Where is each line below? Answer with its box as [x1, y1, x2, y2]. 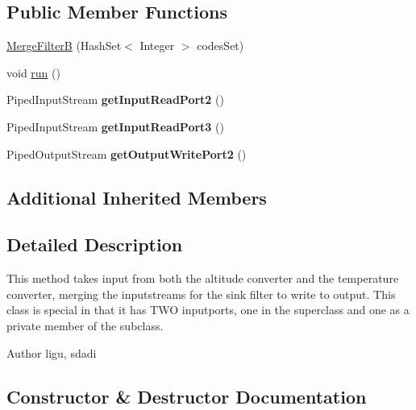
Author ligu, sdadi [6, 344, 97, 361]
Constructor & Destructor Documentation [6, 383, 367, 408]
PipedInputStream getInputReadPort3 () [6, 118, 224, 135]
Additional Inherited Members [6, 184, 267, 209]
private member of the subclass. [6, 317, 164, 333]
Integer [139, 37, 175, 54]
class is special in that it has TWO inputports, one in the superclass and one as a [6, 301, 410, 318]
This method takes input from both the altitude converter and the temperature [6, 270, 399, 287]
